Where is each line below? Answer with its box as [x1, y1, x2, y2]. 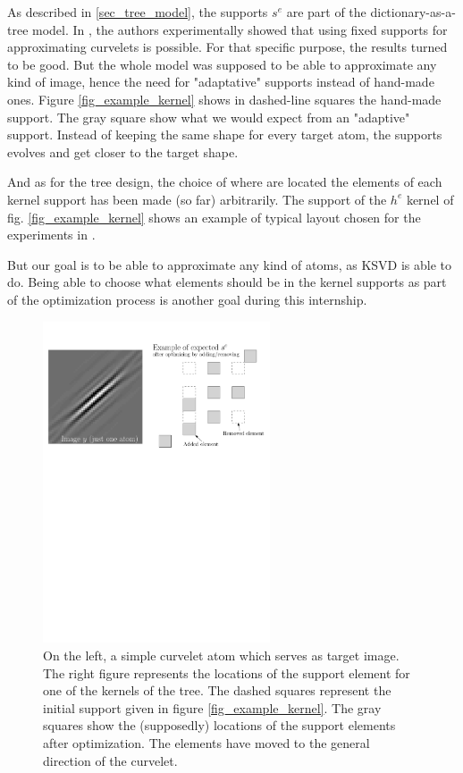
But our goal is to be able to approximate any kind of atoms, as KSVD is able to [7, 255, 451, 273]
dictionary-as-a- [370, 3, 456, 21]
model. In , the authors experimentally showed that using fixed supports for [32, 20, 448, 38]
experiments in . [7, 225, 96, 244]
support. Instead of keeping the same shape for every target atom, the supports [7, 125, 442, 144]
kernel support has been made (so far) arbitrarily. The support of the [7, 189, 387, 208]
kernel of [406, 189, 454, 208]
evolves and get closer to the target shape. [7, 142, 239, 161]
